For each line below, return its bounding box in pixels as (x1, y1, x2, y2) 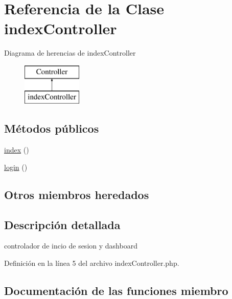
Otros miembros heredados (4, 186, 149, 202)
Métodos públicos (4, 120, 99, 136)
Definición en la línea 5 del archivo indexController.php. (4, 258, 179, 268)
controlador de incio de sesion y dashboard (4, 240, 137, 251)
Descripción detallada (4, 216, 121, 232)
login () (4, 161, 28, 172)
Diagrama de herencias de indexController (4, 47, 136, 58)
